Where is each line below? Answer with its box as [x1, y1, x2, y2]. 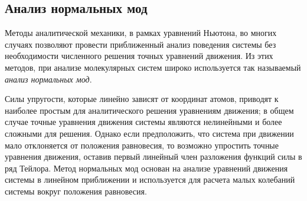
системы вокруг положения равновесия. [5, 184, 147, 197]
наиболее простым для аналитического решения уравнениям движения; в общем [5, 104, 294, 116]
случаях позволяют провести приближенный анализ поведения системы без [5, 38, 276, 50]
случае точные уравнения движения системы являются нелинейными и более [5, 116, 282, 128]
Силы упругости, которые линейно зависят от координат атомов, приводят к [5, 93, 279, 105]
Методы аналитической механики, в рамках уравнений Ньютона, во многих [5, 27, 277, 39]
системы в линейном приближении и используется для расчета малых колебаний [5, 173, 295, 186]
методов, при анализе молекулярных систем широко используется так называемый [5, 61, 301, 73]
